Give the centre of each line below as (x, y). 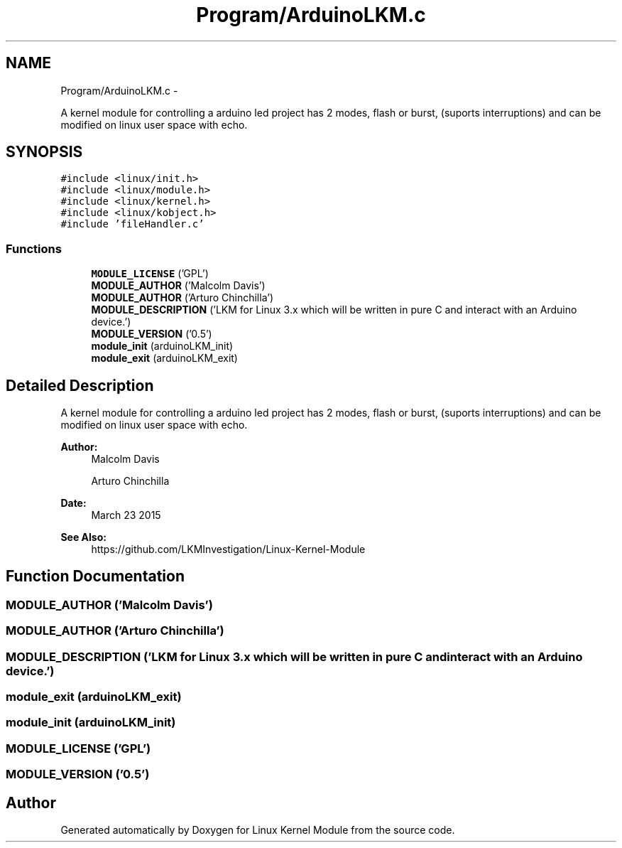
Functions (34, 248)
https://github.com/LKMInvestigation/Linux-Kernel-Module (228, 549)
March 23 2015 (126, 515)
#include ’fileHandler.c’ (132, 224)
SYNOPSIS (44, 152)
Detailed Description (80, 385)
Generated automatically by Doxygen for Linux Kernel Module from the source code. (258, 830)
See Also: (83, 537)
